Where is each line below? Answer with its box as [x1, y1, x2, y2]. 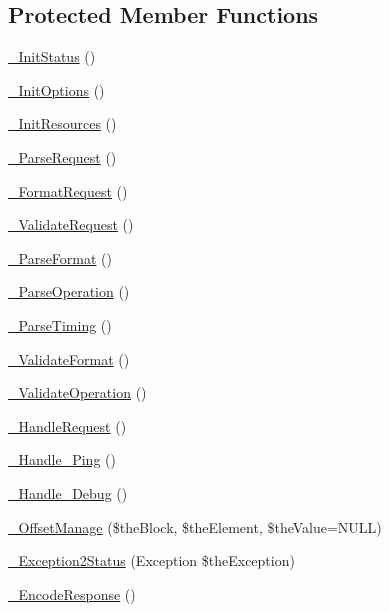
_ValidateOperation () [8, 382, 147, 403]
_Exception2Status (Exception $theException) [8, 550, 295, 571]
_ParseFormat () [8, 247, 113, 268]
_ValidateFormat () [8, 348, 130, 369]
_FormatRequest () [8, 180, 128, 201]
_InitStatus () [8, 46, 96, 67]
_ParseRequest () [8, 146, 117, 167]
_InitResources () [8, 113, 117, 134]
